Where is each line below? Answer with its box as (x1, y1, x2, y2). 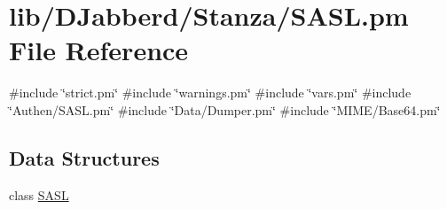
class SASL (9, 185, 69, 204)
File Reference (9, 32, 189, 68)
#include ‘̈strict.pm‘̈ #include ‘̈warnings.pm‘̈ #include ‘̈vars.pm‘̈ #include (9, 83, 412, 102)
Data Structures (9, 143, 160, 171)
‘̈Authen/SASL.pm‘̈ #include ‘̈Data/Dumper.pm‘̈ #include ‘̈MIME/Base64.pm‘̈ (9, 100, 441, 119)
